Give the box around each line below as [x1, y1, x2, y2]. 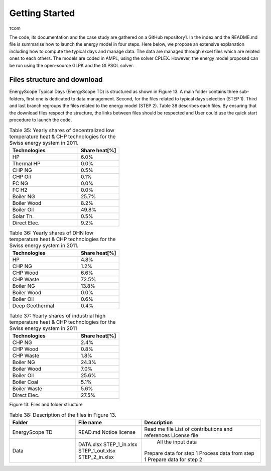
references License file [144, 432, 198, 439]
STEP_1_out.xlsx [78, 447, 116, 454]
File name [78, 419, 102, 426]
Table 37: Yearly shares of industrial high [9, 312, 106, 319]
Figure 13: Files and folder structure [9, 402, 83, 408]
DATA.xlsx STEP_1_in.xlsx [78, 441, 138, 448]
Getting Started [9, 8, 75, 19]
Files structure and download [9, 75, 103, 84]
